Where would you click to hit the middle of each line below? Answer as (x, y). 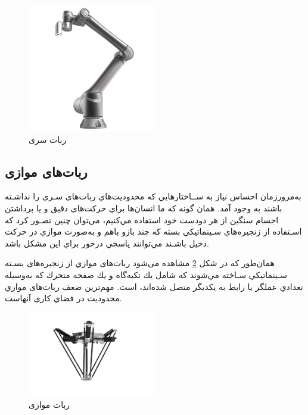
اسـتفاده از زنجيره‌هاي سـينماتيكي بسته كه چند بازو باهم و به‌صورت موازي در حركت (153, 231)
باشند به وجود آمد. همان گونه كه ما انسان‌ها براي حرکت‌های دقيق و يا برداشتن (144, 208)
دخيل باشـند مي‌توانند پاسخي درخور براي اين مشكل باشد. (107, 243)
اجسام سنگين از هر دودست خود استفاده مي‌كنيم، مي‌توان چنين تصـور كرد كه (142, 219)
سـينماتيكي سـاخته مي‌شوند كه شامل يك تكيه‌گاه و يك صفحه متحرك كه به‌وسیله (146, 274)
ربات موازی (49, 405)
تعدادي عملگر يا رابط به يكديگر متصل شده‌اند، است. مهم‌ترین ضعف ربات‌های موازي (154, 286)
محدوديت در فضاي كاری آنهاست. (63, 298)
